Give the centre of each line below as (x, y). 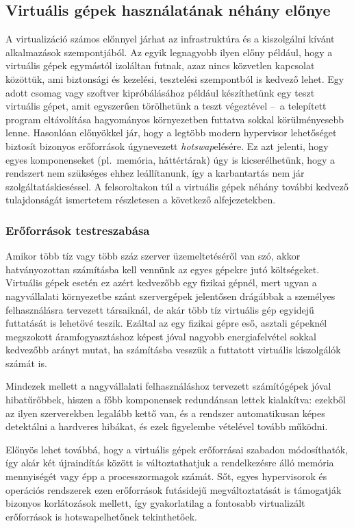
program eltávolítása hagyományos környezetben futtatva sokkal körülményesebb (175, 119)
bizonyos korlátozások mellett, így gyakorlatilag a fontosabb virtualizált (155, 503)
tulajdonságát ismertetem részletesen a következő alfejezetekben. (141, 200)
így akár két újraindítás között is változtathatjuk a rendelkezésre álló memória (170, 463)
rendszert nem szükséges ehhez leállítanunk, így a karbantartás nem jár (155, 173)
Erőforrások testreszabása (78, 230)
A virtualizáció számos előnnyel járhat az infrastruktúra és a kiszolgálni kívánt (170, 39)
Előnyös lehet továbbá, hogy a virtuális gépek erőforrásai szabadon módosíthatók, (177, 449)
